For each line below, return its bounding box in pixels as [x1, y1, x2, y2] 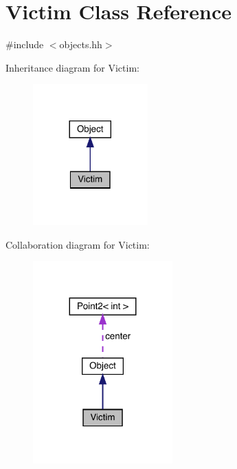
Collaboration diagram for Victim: [5, 237, 150, 251]
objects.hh [59, 37, 102, 52]
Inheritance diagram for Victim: [5, 60, 139, 74]
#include [5, 37, 44, 52]
